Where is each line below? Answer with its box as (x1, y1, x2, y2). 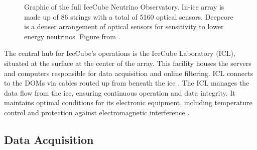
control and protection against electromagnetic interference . (4, 107, 190, 117)
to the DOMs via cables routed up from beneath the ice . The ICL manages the (4, 78, 249, 88)
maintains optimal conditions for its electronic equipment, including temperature (4, 97, 252, 108)
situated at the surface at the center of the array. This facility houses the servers (4, 57, 251, 68)
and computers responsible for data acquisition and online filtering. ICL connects (4, 67, 253, 78)
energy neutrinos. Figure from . (24, 31, 120, 41)
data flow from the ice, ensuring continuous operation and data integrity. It (4, 87, 235, 98)
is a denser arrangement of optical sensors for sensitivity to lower (24, 21, 224, 32)
